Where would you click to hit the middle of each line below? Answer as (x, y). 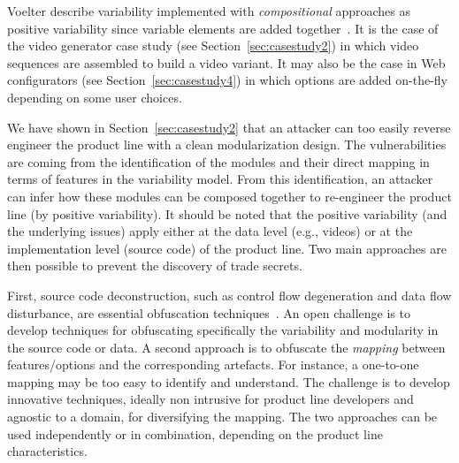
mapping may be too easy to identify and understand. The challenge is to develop (229, 381)
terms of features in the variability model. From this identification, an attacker (220, 179)
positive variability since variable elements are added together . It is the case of (223, 28)
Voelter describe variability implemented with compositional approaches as (209, 11)
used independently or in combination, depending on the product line (195, 433)
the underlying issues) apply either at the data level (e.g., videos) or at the (210, 231)
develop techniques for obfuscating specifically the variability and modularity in (223, 330)
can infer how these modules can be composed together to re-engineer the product (229, 196)
